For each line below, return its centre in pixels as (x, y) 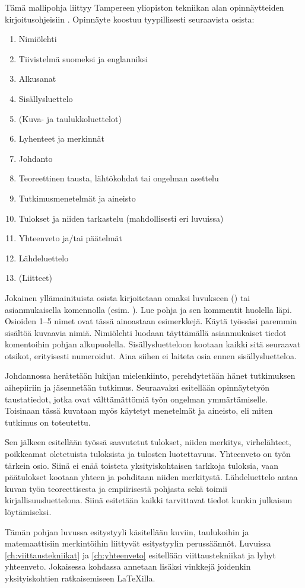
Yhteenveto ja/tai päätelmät (71, 238)
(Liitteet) (35, 278)
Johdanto (36, 158)
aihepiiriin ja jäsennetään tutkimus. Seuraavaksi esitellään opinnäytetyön (137, 387)
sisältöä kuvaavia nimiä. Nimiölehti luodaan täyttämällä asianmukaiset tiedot (146, 332)
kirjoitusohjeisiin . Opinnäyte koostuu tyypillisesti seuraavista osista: (130, 19)
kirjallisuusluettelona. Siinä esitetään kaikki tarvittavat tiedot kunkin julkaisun (149, 500)
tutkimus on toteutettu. (48, 422)
